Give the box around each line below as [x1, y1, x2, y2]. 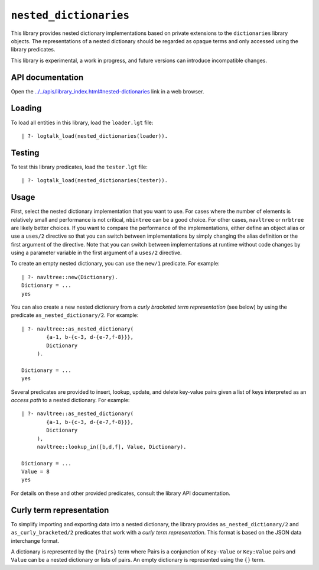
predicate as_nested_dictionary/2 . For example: [11, 312, 139, 319]
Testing [11, 148, 40, 158]
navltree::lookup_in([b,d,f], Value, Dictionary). [37, 443, 187, 450]
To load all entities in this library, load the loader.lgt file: [11, 119, 154, 126]
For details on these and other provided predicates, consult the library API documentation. [11, 490, 230, 497]
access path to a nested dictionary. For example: [11, 396, 130, 403]
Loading [11, 103, 42, 114]
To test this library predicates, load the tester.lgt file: [11, 163, 148, 170]
